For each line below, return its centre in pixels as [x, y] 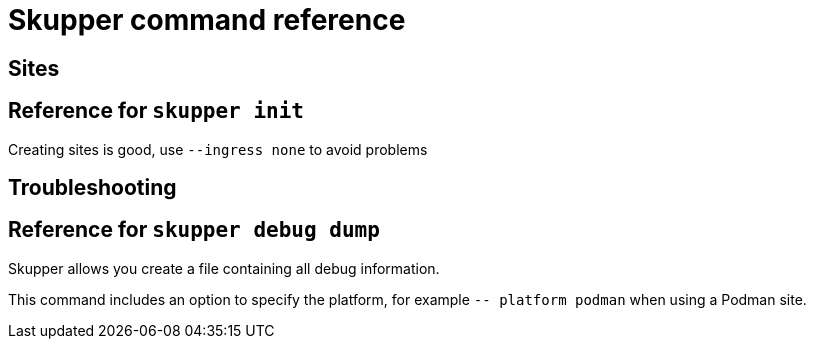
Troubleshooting [92, 188]
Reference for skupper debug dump [194, 230]
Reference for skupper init [156, 111]
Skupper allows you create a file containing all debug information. [224, 268]
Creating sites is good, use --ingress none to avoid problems [218, 149]
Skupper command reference [207, 20]
